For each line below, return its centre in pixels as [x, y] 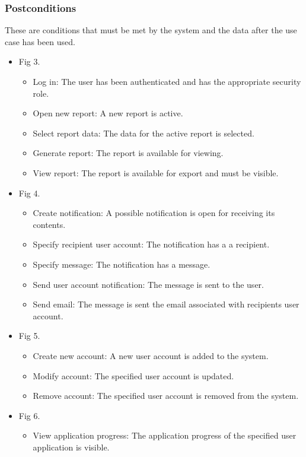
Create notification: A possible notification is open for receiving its [154, 213]
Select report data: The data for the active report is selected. [144, 133]
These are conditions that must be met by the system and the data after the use [151, 30]
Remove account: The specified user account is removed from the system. [166, 396]
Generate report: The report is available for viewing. [128, 153]
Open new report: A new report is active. [108, 113]
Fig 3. [29, 61]
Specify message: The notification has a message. [122, 264]
